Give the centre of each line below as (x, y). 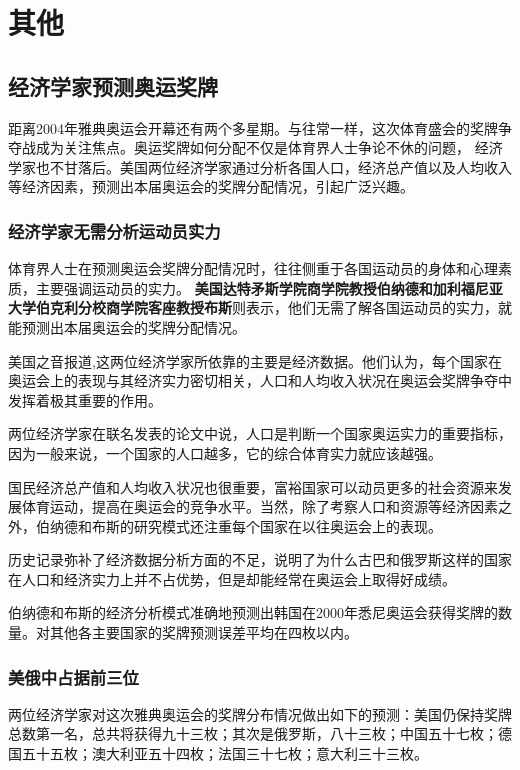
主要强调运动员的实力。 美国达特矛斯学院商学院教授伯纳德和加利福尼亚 (269, 287)
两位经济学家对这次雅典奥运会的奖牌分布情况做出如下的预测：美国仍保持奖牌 (260, 713)
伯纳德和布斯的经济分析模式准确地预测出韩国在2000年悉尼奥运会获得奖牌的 (253, 612)
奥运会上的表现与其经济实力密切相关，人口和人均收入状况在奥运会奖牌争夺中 (260, 380)
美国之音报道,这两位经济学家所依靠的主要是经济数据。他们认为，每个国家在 (255, 360)
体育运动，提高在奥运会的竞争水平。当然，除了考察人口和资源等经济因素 (259, 506)
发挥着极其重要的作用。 (85, 399)
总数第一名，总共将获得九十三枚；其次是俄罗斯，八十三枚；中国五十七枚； (253, 733)
